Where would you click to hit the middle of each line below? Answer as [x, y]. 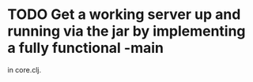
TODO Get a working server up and [124, 15]
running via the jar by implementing [126, 31]
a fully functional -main [85, 48]
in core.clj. [25, 69]
